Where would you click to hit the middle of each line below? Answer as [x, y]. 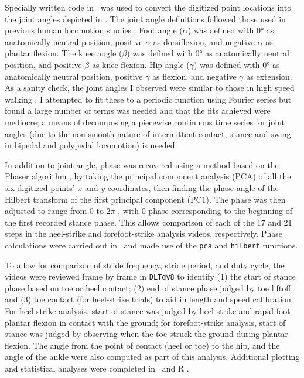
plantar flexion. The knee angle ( [64, 53]
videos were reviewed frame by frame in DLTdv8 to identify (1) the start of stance [150, 276]
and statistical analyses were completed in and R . [97, 368]
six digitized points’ [40, 187]
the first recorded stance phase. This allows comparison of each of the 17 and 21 [148, 222]
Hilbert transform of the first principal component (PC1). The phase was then [145, 199]
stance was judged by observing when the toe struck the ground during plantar [146, 334]
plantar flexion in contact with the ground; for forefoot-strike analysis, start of [145, 322]
